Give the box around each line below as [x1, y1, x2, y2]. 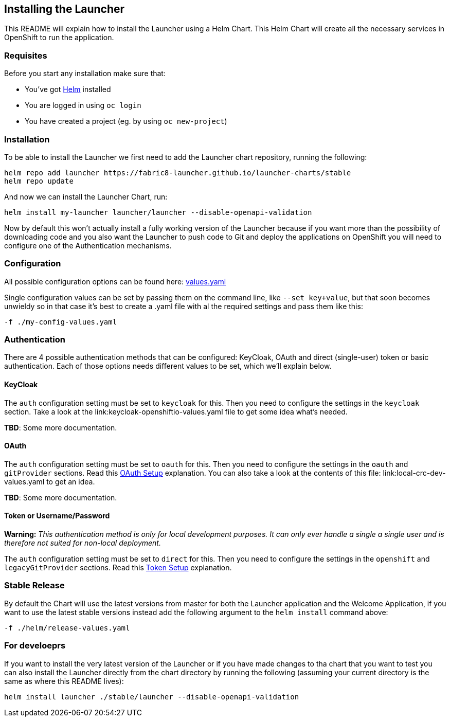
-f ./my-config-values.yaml [4, 317, 117, 326]
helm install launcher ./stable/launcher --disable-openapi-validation [4, 692, 299, 701]
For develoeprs [4, 640, 66, 651]
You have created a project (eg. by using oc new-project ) [25, 117, 227, 126]
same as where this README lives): [4, 676, 124, 686]
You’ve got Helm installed [25, 85, 111, 94]
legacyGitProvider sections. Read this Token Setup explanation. [4, 563, 232, 572]
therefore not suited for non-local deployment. [4, 538, 161, 548]
